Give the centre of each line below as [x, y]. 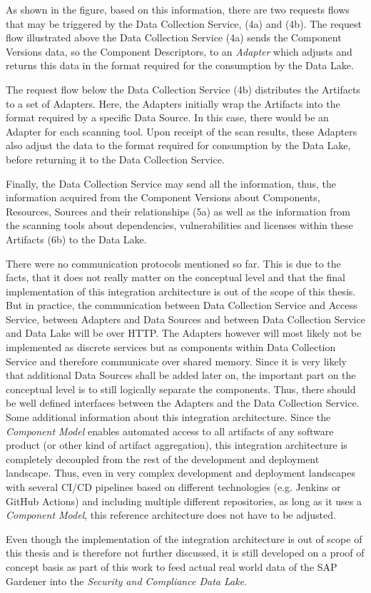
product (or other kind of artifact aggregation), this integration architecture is [177, 445]
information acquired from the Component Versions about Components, [163, 197]
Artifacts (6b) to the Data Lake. [76, 239]
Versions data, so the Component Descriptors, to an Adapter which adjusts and [179, 51]
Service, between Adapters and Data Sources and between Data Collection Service [185, 319]
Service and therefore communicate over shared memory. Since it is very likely [176, 361]
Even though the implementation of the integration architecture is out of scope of [184, 538]
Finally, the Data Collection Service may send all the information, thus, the [171, 183]
